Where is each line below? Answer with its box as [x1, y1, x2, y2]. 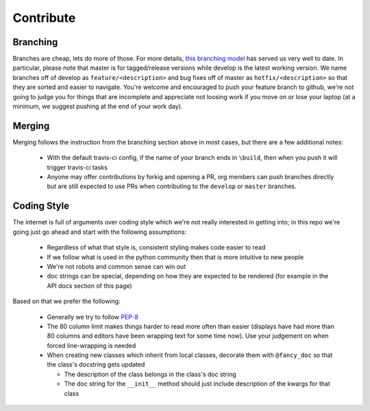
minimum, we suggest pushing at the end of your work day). [12, 103, 183, 111]
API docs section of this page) [47, 281, 133, 290]
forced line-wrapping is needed [47, 341, 136, 349]
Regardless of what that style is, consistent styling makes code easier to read [47, 243, 266, 252]
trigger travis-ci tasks [47, 163, 108, 171]
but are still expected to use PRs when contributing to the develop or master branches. [47, 182, 297, 191]
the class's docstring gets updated [47, 360, 145, 369]
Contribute [12, 10, 76, 25]
